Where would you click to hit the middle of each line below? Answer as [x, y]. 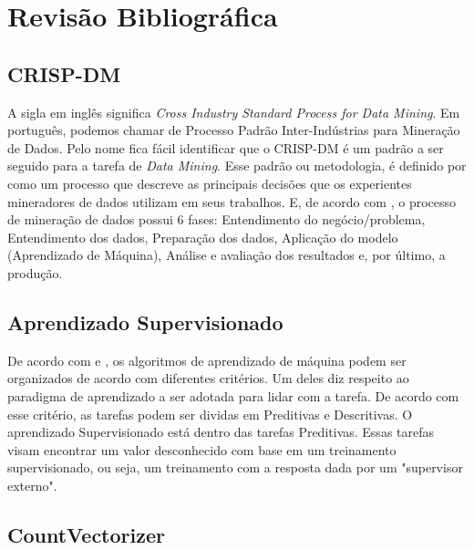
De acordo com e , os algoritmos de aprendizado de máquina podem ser [207, 360]
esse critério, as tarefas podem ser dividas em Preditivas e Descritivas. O [210, 414]
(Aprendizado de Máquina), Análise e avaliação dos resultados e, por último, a [227, 255]
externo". [32, 485]
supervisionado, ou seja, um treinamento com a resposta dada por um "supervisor [235, 467]
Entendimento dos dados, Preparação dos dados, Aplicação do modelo [203, 237]
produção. [35, 272]
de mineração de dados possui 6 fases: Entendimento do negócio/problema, [216, 219]
